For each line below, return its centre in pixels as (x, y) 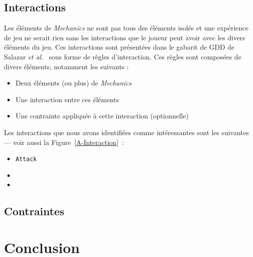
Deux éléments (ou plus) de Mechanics (73, 83)
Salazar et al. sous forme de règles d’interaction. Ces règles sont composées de (123, 56)
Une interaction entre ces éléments (67, 99)
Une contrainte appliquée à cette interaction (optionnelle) (102, 116)
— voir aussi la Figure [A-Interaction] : (64, 142)
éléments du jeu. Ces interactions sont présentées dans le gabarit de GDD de (119, 47)
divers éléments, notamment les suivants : (66, 66)
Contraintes (34, 211)
